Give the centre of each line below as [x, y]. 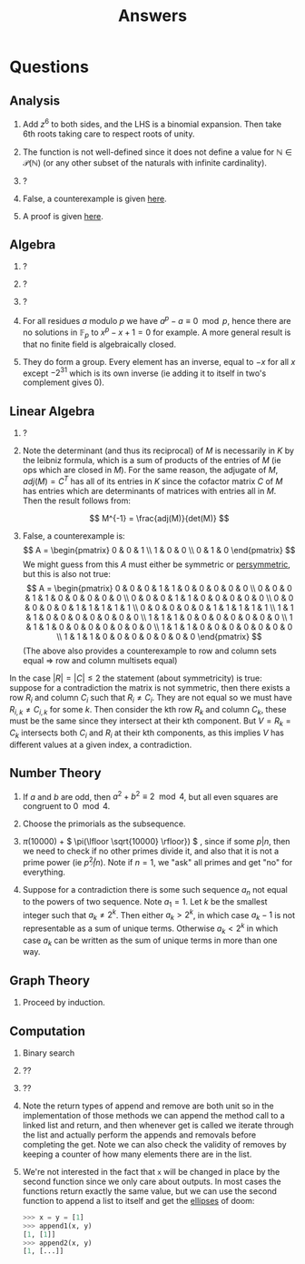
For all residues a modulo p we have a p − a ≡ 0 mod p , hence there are [157, 320]
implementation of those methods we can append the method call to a [154, 1115]
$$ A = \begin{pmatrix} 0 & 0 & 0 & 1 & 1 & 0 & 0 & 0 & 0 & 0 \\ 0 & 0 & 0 [159, 588]
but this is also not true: [66, 573]
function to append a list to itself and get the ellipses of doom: [138, 1200]
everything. [44, 872]
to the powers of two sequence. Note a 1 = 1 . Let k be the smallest [145, 902]
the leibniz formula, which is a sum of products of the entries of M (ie [152, 460]
